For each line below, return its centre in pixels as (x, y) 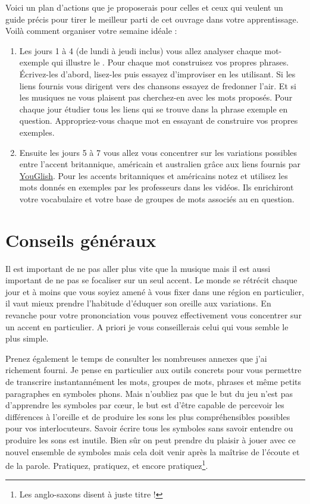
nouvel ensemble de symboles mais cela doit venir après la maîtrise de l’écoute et (153, 451)
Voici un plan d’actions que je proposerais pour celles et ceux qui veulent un (144, 7)
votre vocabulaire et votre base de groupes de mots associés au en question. (157, 198)
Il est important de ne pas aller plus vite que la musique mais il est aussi (138, 268)
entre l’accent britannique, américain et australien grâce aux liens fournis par (160, 164)
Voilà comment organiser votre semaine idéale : (91, 31)
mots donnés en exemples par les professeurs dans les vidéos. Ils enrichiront (156, 187)
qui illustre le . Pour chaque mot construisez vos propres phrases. (170, 62)
